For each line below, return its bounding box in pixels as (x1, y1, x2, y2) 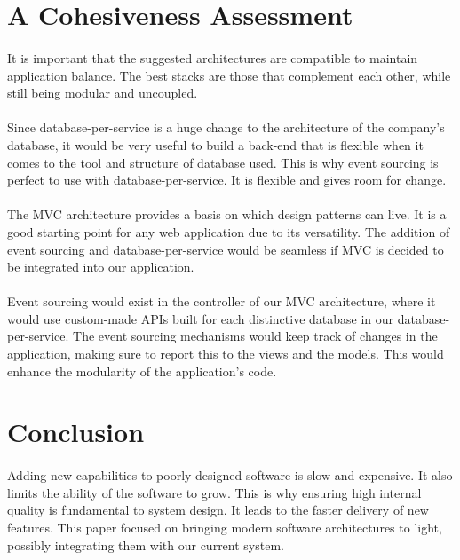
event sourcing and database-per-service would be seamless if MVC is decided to (7, 240, 444, 258)
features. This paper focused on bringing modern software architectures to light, (7, 518, 442, 536)
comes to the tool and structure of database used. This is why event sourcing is (7, 153, 439, 171)
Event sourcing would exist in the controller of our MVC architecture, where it (7, 292, 436, 311)
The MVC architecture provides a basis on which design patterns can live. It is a (7, 205, 447, 224)
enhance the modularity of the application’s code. (7, 361, 277, 380)
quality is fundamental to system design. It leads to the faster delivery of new (7, 501, 429, 519)
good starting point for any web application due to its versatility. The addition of (7, 222, 450, 241)
